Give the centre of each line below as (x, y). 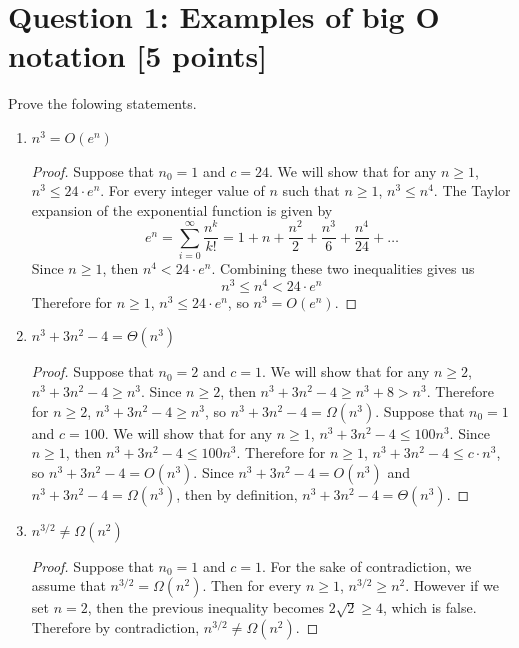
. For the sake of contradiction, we (366, 565)
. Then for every (252, 585)
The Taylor (476, 190)
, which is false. (430, 607)
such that (311, 190)
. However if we (452, 585)
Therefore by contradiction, (115, 626)
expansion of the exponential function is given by (182, 209)
